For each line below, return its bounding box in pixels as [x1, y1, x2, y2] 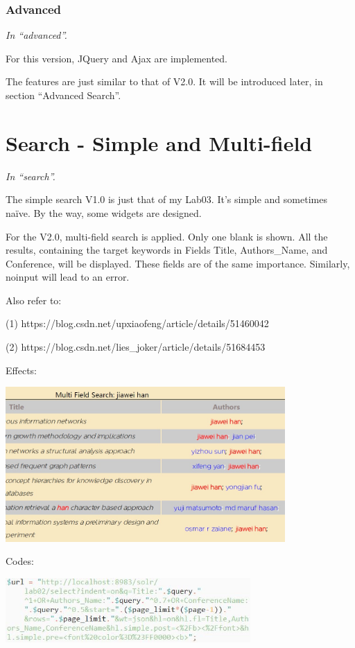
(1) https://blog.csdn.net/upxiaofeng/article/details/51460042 [6, 316, 269, 331]
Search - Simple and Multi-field [6, 128, 313, 157]
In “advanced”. [6, 28, 67, 42]
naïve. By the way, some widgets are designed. [6, 205, 202, 220]
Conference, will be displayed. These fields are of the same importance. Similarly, [6, 256, 350, 270]
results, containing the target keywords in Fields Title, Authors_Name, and [6, 243, 328, 257]
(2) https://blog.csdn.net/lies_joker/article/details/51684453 [6, 340, 266, 354]
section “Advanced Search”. [6, 88, 121, 102]
